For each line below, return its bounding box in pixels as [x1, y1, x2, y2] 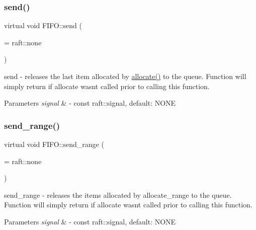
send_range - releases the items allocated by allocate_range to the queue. [4, 189, 232, 200]
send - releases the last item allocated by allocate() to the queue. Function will [4, 71, 246, 81]
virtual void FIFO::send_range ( [4, 139, 104, 149]
